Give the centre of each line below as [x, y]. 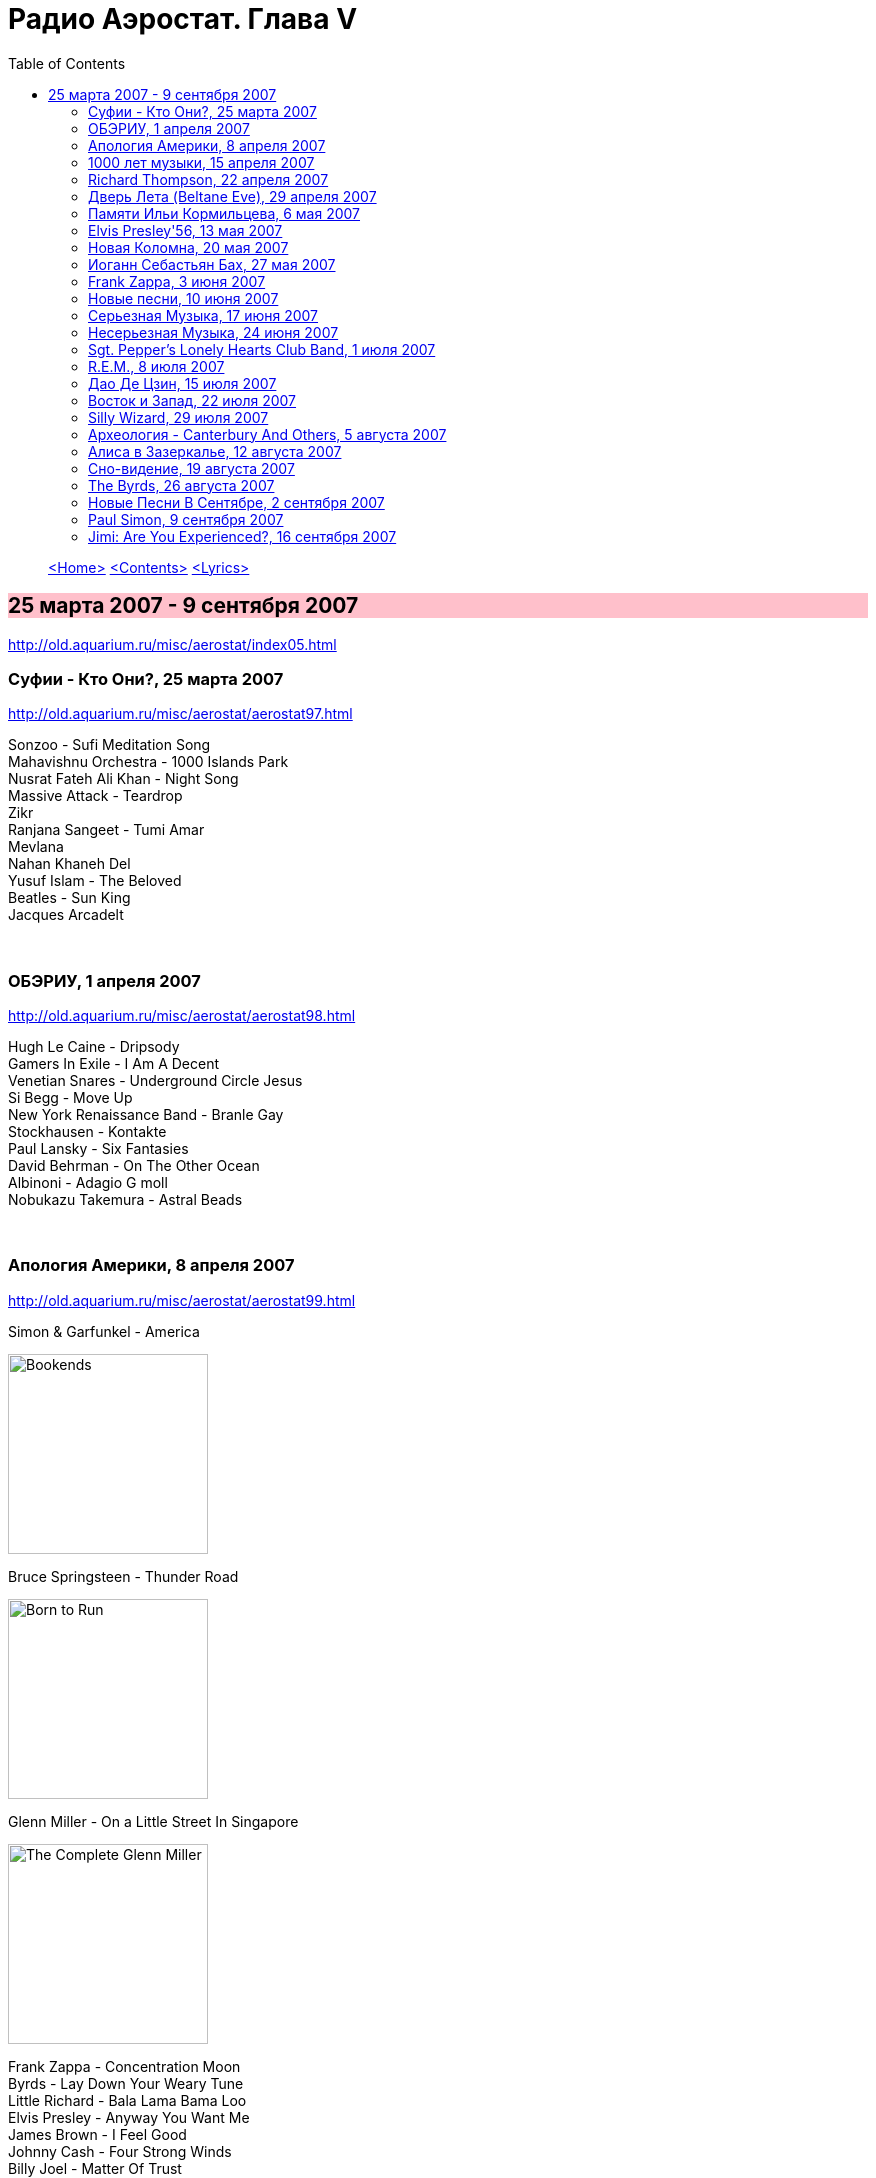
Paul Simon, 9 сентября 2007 [186, 519]
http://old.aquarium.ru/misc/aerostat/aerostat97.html [180, 714]
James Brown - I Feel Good [97, 2134]
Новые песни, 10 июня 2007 [183, 298]
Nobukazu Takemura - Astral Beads [125, 1200]
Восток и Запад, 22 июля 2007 [192, 400]
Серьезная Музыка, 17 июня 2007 [203, 315]
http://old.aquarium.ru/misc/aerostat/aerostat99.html [182, 1300]
